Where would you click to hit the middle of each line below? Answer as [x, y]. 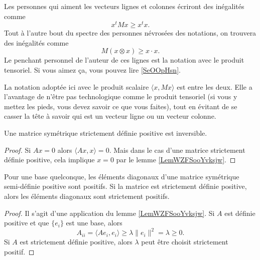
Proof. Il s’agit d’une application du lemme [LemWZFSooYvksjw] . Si [109, 213]
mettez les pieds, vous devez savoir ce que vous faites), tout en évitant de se [121, 106]
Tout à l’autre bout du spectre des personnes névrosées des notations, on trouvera [130, 33]
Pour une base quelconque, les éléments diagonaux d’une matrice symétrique [122, 176]
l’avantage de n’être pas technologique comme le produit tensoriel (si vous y [121, 96]
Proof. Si [18, 150]
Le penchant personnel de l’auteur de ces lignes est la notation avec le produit [124, 60]
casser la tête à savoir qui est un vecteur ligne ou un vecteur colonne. [110, 116]
